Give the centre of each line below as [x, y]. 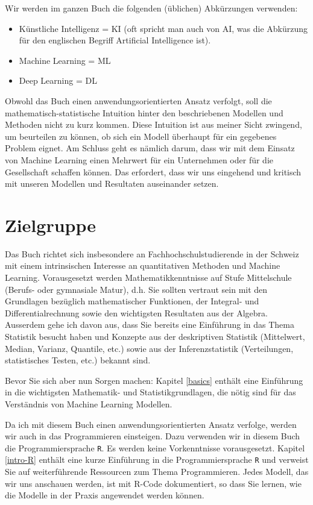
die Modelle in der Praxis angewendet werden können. [105, 495]
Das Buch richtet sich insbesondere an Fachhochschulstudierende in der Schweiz [152, 253]
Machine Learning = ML [65, 60]
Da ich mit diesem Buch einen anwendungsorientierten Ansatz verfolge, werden [151, 424]
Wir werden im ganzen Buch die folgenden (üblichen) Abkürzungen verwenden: [151, 8]
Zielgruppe [51, 224]
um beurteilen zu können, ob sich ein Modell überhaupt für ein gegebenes [141, 136]
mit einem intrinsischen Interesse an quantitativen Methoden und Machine [143, 265]
